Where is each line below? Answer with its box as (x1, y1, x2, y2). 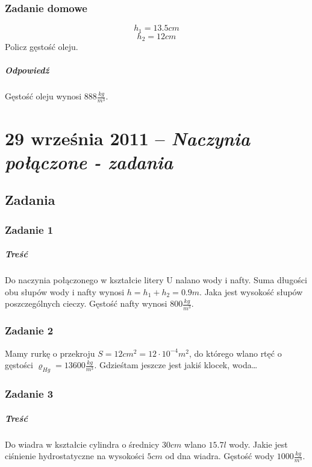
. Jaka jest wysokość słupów (199, 285, 303, 298)
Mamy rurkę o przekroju (5, 346, 95, 359)
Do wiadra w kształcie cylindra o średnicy (5, 437, 160, 450)
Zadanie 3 (5, 386, 54, 401)
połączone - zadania (5, 149, 173, 174)
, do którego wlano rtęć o (189, 346, 282, 359)
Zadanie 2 (5, 323, 54, 338)
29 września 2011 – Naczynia (5, 125, 251, 151)
